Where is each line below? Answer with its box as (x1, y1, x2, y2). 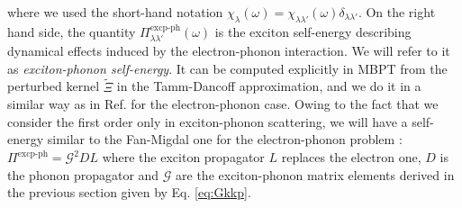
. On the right (358, 3, 436, 21)
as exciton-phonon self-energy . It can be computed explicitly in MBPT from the (7, 59, 448, 77)
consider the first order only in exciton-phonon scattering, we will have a (7, 112, 408, 131)
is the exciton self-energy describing (214, 22, 412, 41)
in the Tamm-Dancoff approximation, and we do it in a (116, 77, 421, 95)
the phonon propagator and (7, 165, 159, 184)
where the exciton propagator (102, 148, 265, 166)
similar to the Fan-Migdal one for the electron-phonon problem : (47, 130, 403, 149)
